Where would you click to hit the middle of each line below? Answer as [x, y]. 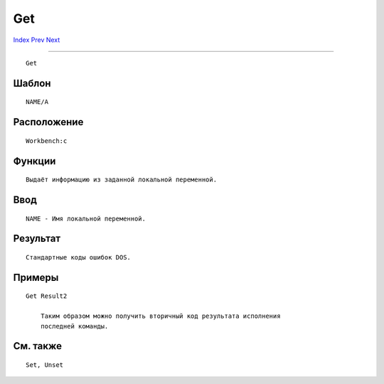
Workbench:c [47, 141]
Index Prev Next [37, 40]
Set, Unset [45, 365]
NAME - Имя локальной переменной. [86, 218]
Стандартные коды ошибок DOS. [79, 257]
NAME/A [37, 102]
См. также [38, 346]
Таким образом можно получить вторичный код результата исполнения [160, 316]
